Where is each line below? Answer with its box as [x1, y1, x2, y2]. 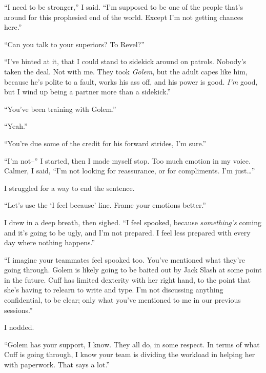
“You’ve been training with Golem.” [4, 103, 116, 114]
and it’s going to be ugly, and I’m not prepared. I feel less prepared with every [4, 227, 251, 238]
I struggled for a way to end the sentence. [4, 182, 135, 193]
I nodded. [4, 322, 34, 332]
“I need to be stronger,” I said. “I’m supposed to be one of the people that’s [4, 2, 243, 12]
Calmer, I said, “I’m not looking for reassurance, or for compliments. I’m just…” [4, 165, 255, 176]
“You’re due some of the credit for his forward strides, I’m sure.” [4, 138, 207, 148]
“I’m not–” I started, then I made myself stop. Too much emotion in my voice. [4, 155, 251, 166]
